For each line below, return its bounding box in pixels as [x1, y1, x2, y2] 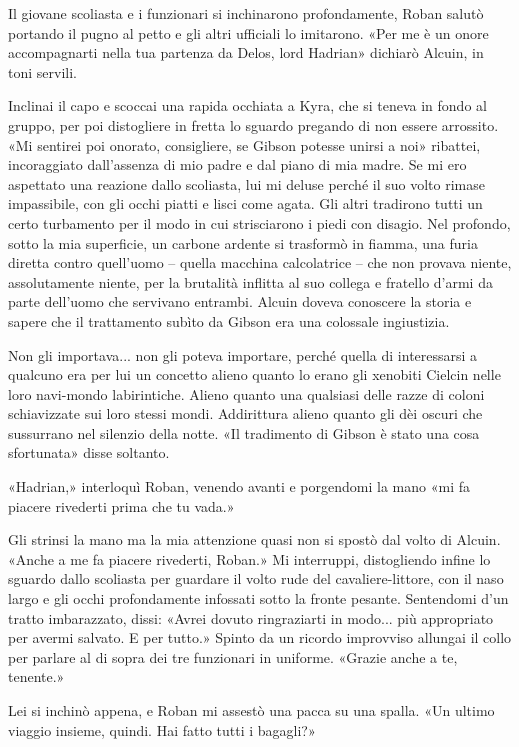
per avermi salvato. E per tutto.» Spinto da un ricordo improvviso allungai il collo [8, 627, 512, 648]
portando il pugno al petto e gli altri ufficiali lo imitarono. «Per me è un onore [8, 22, 489, 43]
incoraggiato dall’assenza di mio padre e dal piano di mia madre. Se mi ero [8, 154, 467, 175]
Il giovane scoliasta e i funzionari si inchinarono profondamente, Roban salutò [8, 3, 484, 23]
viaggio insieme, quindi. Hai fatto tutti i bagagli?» [8, 719, 316, 740]
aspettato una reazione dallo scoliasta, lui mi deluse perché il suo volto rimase [8, 173, 485, 194]
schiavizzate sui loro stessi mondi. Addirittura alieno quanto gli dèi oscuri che [8, 403, 483, 424]
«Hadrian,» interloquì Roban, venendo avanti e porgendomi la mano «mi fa [8, 476, 470, 497]
